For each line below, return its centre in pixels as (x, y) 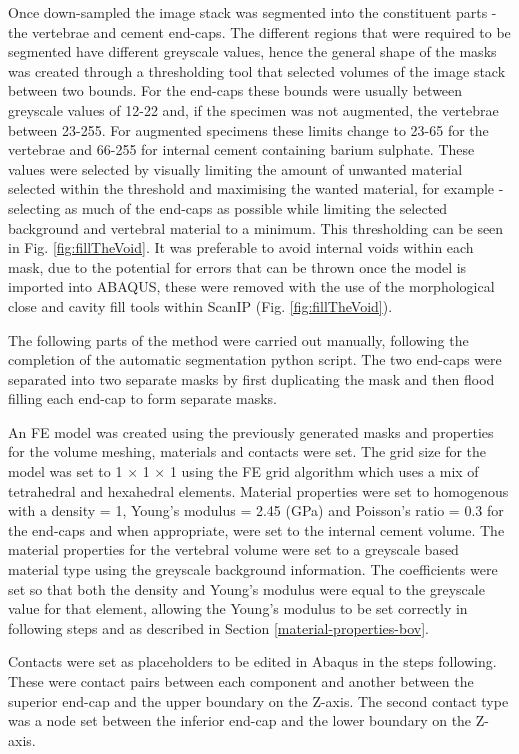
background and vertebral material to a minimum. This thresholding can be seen (256, 227)
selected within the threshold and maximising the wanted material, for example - (256, 188)
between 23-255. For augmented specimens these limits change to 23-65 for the (248, 129)
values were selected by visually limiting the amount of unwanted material (235, 168)
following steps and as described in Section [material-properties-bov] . (218, 627)
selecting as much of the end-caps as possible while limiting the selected (228, 207)
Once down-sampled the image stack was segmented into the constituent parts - (252, 12)
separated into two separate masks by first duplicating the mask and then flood (251, 378)
